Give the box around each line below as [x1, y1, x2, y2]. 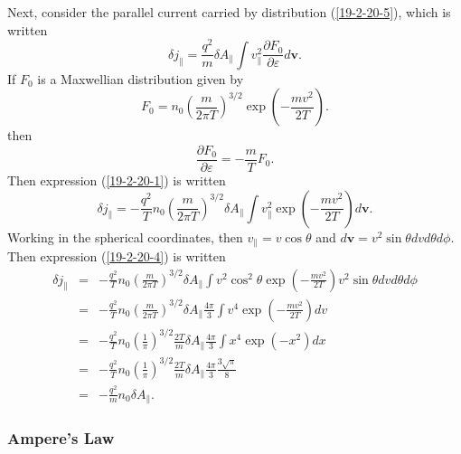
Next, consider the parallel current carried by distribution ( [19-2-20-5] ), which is [7, 3, 451, 21]
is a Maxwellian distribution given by [37, 69, 244, 88]
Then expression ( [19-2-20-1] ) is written [7, 170, 226, 189]
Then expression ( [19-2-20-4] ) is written [7, 247, 226, 266]
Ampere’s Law [7, 427, 115, 449]
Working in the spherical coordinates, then [7, 227, 243, 246]
